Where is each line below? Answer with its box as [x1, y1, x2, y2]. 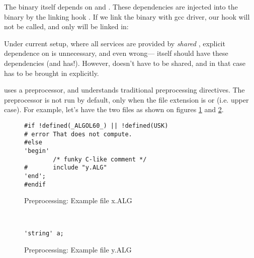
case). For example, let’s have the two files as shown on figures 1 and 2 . [4, 104, 224, 115]
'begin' [24, 147, 50, 154]
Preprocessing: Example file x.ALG [24, 195, 132, 206]
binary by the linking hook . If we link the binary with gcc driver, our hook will [4, 11, 250, 22]
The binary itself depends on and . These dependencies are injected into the [4, 2, 238, 12]
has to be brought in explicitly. [4, 67, 99, 78]
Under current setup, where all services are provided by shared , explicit [4, 38, 225, 48]
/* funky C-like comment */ [53, 155, 147, 163]
